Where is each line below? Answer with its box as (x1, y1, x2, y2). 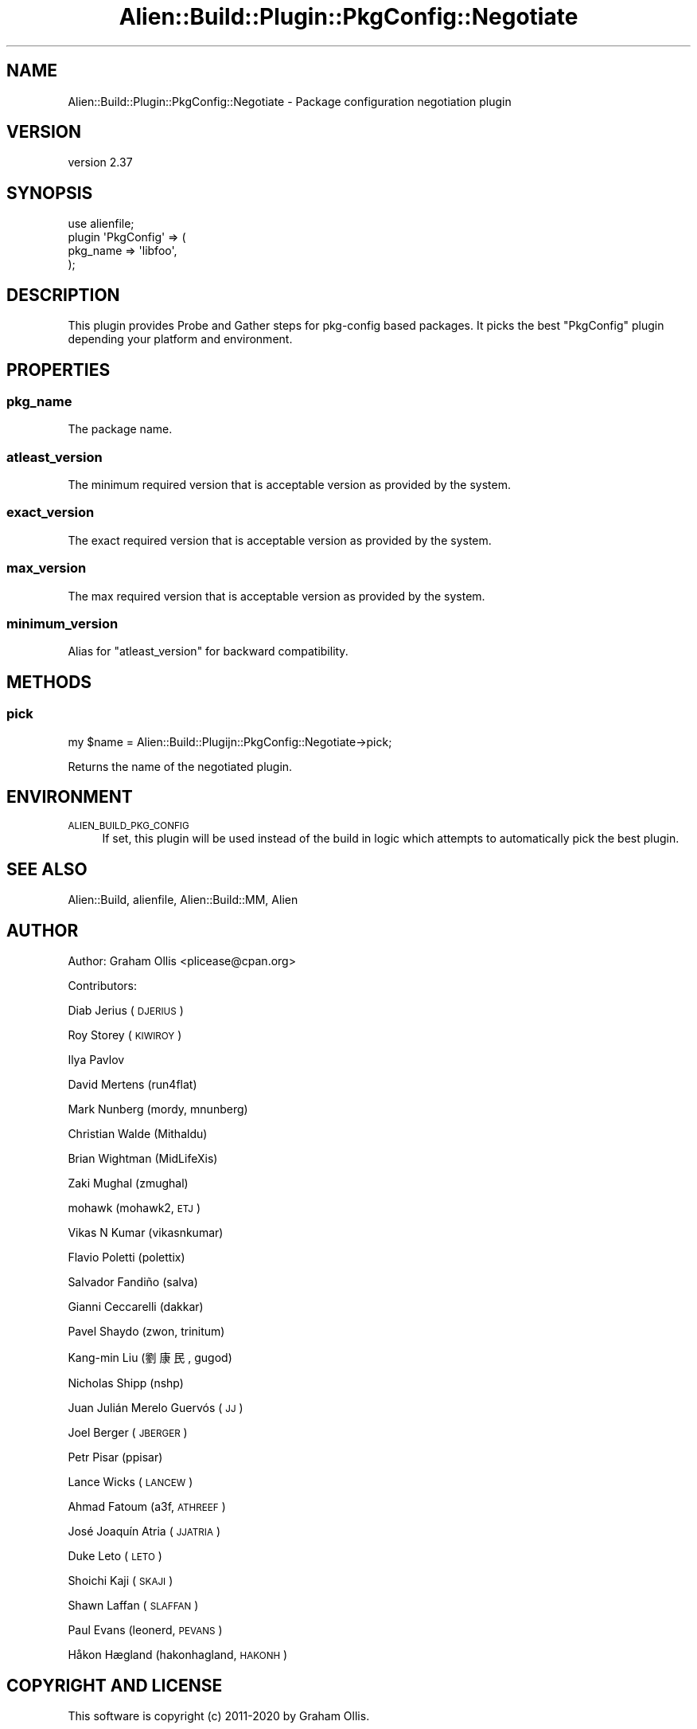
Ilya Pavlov (68, 1053, 125, 1067)
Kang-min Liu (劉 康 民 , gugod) (68, 1351, 232, 1365)
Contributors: (68, 979, 138, 993)
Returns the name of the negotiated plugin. (68, 759, 293, 773)
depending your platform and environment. (68, 332, 293, 346)
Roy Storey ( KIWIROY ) (68, 1028, 182, 1042)
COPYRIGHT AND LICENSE (6, 1675, 223, 1696)
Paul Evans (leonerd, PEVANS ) (68, 1623, 223, 1637)
